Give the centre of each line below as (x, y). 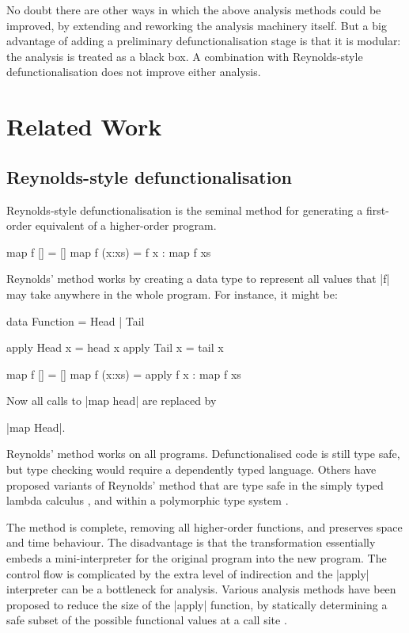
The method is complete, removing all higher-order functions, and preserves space (204, 526)
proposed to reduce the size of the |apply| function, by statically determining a (197, 604)
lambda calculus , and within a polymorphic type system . (148, 500)
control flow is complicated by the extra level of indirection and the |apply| (188, 573)
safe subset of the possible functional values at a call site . (147, 620)
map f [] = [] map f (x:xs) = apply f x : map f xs (124, 374)
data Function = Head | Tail (76, 320)
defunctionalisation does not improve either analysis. (134, 72)
